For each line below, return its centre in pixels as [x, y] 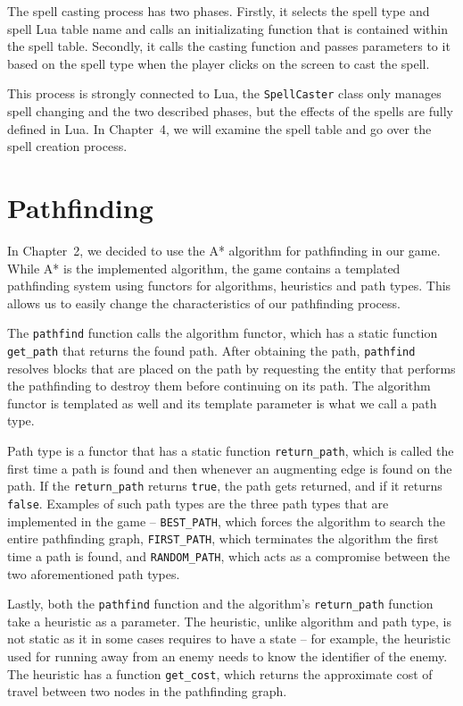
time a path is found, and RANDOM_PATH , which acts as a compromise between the [229, 555]
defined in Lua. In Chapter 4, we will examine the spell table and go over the [219, 128]
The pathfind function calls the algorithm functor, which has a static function [223, 333]
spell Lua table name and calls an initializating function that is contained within [227, 28]
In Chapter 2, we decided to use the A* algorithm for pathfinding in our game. [224, 250]
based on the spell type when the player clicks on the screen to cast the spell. [219, 63]
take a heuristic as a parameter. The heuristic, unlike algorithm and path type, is [229, 621]
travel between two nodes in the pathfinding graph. [147, 691]
